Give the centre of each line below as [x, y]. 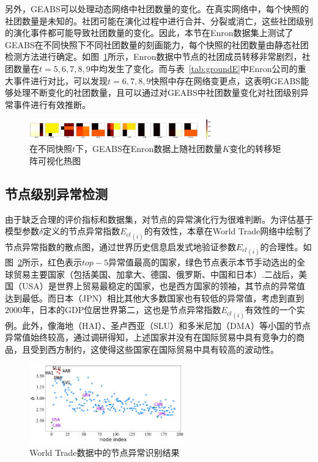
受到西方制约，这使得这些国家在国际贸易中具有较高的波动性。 [154, 349]
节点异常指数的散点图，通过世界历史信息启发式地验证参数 [120, 246]
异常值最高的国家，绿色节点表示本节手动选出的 [203, 262]
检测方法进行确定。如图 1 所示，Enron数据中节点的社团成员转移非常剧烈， [153, 56]
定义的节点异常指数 [82, 231]
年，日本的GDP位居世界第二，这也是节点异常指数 [122, 310]
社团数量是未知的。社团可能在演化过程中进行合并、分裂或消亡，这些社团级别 [159, 20]
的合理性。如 [286, 246]
